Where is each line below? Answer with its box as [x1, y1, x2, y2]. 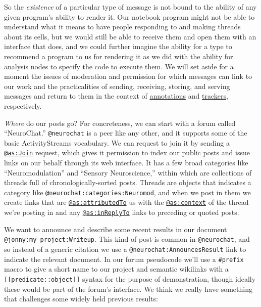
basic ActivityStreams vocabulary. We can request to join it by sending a [4, 137, 230, 148]
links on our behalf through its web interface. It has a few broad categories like [4, 157, 248, 168]
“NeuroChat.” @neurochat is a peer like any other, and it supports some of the [4, 127, 247, 138]
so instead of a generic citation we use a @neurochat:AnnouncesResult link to [4, 244, 246, 254]
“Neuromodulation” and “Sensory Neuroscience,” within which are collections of [4, 167, 252, 178]
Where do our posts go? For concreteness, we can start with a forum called [4, 117, 236, 128]
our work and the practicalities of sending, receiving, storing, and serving [4, 80, 230, 91]
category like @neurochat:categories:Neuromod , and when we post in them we [4, 187, 251, 197]
